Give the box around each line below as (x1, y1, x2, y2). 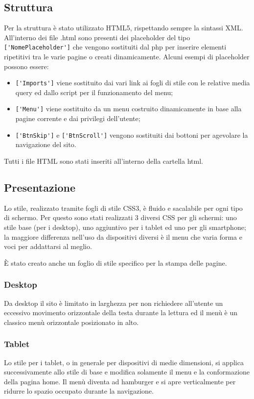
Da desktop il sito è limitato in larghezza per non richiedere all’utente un (4, 298, 223, 308)
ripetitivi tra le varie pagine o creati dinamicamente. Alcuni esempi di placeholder (4, 51, 250, 62)
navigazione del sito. (15, 139, 76, 150)
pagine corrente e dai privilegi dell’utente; (15, 113, 140, 124)
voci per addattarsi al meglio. (4, 241, 92, 251)
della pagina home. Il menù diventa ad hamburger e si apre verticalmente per (4, 376, 236, 386)
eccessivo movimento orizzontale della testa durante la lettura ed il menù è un (4, 307, 238, 318)
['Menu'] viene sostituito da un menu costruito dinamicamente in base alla (15, 103, 242, 114)
